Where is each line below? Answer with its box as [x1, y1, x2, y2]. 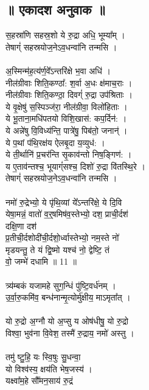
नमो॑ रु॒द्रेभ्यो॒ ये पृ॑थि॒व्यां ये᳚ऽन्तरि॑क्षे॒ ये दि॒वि [5, 195, 122, 208]
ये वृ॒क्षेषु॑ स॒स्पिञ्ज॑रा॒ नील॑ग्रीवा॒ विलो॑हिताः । [5, 100, 128, 113]
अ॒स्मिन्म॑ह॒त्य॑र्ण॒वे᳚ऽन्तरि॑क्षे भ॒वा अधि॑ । [5, 64, 111, 77]
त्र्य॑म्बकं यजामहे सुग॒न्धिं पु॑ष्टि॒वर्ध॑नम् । [5, 279, 116, 291]
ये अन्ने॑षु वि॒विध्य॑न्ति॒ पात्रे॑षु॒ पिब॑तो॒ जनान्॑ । [5, 124, 128, 136]
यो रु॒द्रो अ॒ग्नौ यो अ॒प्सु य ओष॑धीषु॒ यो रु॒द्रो [5, 315, 128, 327]
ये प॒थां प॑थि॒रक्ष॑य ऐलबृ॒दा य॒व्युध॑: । [5, 136, 105, 148]
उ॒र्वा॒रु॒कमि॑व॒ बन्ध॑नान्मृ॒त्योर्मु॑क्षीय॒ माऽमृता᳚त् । [5, 291, 131, 304]
